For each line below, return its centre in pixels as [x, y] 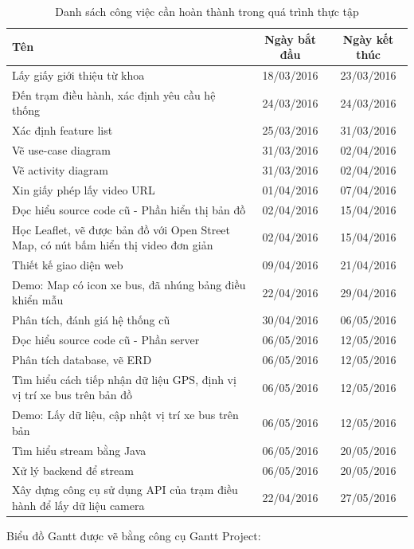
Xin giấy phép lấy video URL [84, 189]
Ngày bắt [291, 39]
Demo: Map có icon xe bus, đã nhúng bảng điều [129, 284]
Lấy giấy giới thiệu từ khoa [78, 75]
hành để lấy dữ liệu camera [78, 505]
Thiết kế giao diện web [68, 264]
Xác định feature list [62, 130]
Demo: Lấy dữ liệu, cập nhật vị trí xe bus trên [125, 415]
